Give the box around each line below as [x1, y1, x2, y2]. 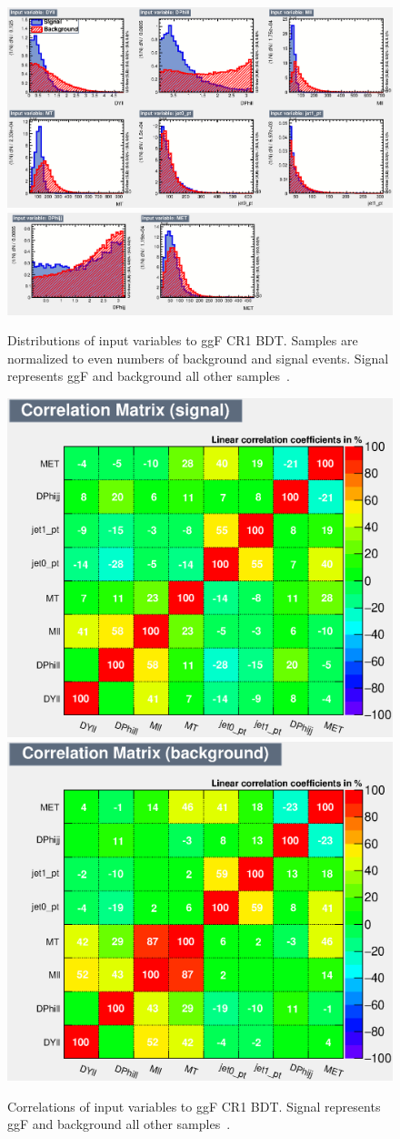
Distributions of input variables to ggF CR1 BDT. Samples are [7, 331, 358, 350]
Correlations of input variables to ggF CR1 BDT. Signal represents [7, 1096, 381, 1115]
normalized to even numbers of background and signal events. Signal [7, 348, 389, 367]
